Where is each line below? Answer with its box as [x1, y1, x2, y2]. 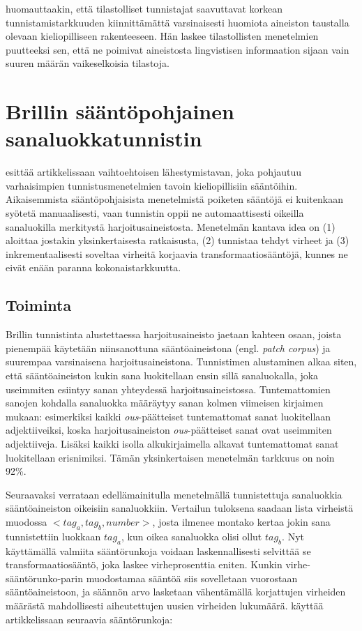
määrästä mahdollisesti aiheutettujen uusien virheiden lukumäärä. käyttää [6, 598, 324, 612]
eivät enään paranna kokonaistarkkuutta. [6, 260, 181, 275]
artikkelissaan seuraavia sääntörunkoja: [6, 611, 173, 626]
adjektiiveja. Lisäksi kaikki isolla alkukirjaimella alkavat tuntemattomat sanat [6, 436, 339, 450]
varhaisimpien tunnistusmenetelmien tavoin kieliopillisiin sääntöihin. [6, 178, 298, 192]
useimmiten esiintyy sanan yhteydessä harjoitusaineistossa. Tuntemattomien [6, 381, 331, 396]
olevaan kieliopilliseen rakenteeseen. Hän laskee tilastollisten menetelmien [6, 29, 319, 43]
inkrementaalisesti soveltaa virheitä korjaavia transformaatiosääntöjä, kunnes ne [6, 246, 348, 261]
